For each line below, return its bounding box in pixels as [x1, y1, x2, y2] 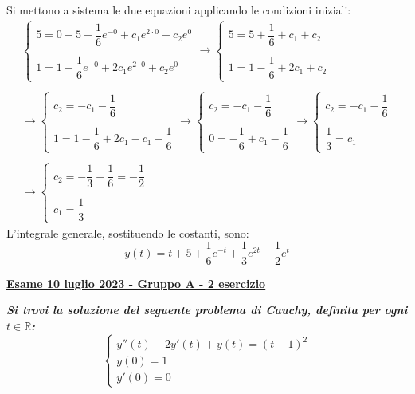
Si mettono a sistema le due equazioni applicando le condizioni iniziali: [6, 2, 351, 18]
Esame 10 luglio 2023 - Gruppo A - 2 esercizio [6, 274, 266, 291]
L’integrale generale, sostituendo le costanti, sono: [6, 224, 249, 241]
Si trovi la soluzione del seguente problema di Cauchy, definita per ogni [6, 301, 408, 318]
